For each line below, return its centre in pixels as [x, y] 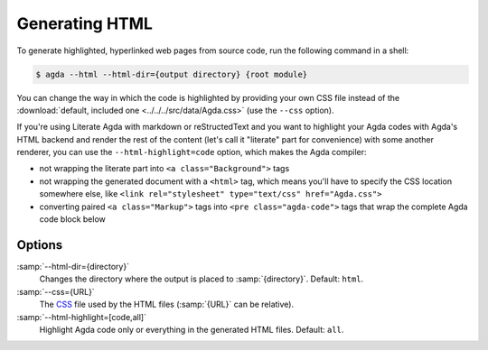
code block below [72, 219]
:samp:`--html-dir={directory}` [73, 266]
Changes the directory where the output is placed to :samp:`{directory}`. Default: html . [202, 279]
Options [40, 245]
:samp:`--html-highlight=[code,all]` [81, 317]
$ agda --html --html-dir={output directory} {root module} [172, 74]
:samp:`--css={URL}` [56, 291]
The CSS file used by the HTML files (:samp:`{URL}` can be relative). [166, 304]
